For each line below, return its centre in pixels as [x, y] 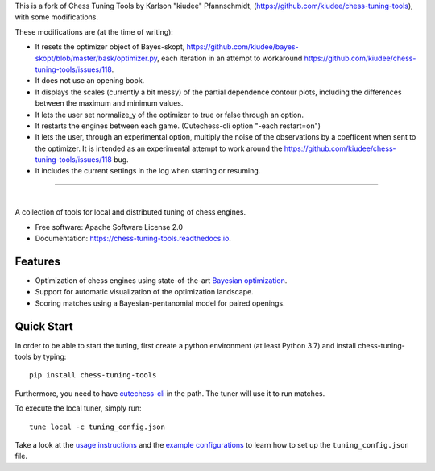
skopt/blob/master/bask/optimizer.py [96, 58]
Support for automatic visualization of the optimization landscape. [144, 292]
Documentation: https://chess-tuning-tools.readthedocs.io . [133, 239]
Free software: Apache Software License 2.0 [109, 227]
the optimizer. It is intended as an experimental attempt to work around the [159, 148]
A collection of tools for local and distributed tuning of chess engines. [130, 212]
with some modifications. [57, 17]
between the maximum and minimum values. [109, 103]
